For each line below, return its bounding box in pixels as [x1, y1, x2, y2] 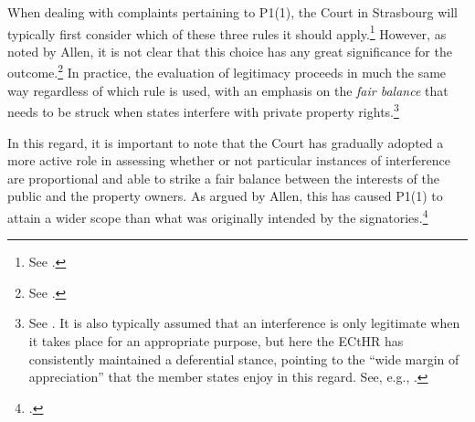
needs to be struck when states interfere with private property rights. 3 [7, 100, 399, 121]
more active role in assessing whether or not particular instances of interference [7, 151, 450, 170]
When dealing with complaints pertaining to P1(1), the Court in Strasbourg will [7, 3, 458, 21]
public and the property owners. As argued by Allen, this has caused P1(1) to [7, 186, 443, 206]
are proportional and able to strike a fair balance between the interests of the [7, 168, 439, 187]
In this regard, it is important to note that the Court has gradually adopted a [7, 132, 444, 152]
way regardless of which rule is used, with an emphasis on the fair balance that [7, 80, 449, 100]
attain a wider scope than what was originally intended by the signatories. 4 [7, 205, 428, 227]
